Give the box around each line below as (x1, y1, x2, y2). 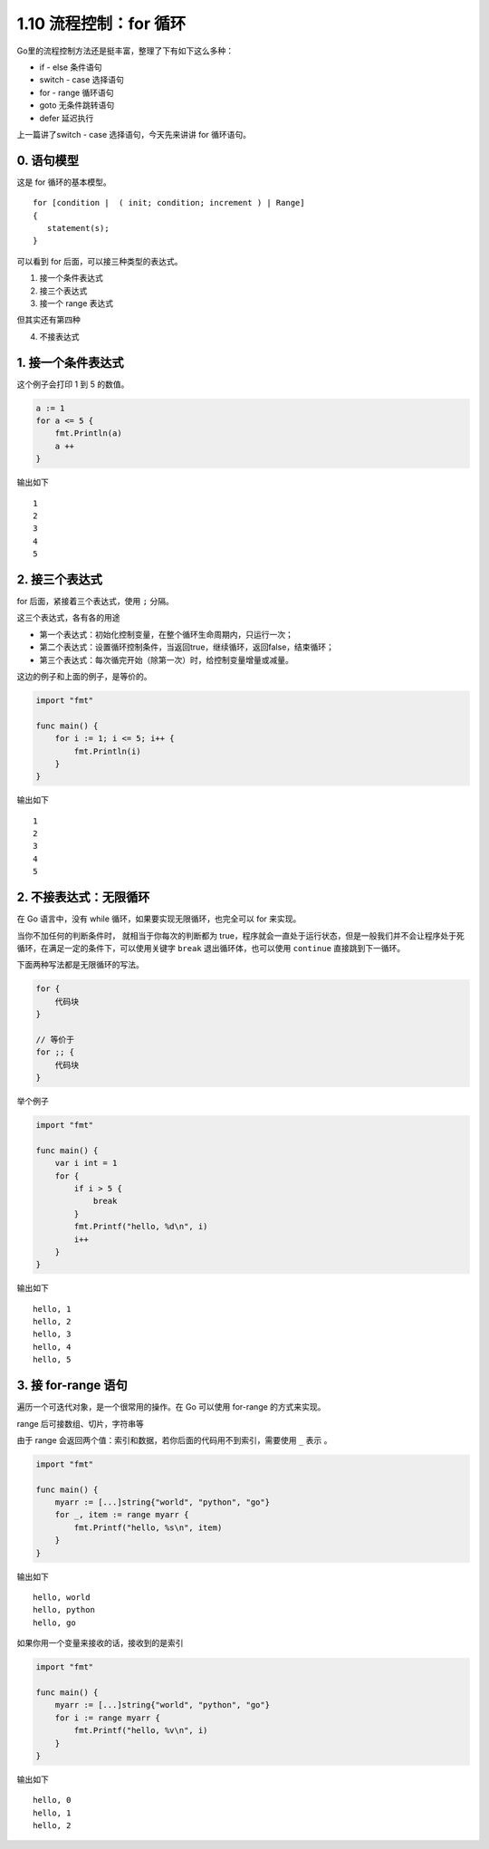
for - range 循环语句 (39, 87, 114, 98)
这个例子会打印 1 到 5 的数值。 (16, 379, 129, 390)
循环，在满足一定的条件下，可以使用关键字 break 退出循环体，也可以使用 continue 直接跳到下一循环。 (16, 942, 406, 953)
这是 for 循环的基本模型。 (16, 177, 112, 188)
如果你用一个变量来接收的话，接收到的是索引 (16, 1638, 184, 1649)
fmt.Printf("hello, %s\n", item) (73, 1522, 223, 1533)
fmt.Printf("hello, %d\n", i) (73, 1221, 208, 1232)
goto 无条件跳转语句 (39, 100, 115, 111)
